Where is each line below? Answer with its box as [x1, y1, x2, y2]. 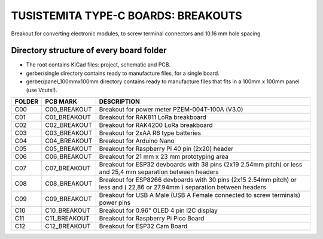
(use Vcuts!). [26, 86, 58, 93]
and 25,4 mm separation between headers [99, 168, 219, 176]
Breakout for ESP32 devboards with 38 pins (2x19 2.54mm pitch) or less [99, 161, 303, 169]
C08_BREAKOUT [45, 180, 93, 188]
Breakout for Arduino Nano [99, 137, 175, 145]
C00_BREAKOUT [45, 105, 92, 114]
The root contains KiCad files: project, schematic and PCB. [26, 61, 170, 68]
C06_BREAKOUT [45, 153, 92, 161]
